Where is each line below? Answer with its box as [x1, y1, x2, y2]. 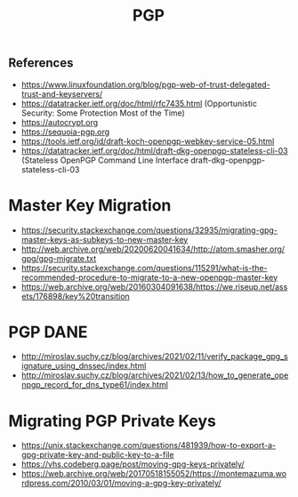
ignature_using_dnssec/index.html [20, 361, 147, 372]
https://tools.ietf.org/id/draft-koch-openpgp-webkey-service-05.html [20, 135, 275, 147]
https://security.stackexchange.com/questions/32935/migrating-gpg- [20, 224, 278, 236]
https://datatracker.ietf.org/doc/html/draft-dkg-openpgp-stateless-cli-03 [20, 145, 288, 156]
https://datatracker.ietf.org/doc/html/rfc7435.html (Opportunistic [20, 98, 257, 108]
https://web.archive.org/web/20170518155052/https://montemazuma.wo [20, 469, 286, 479]
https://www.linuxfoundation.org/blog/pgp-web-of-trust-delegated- [20, 79, 270, 90]
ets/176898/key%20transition [20, 291, 130, 301]
